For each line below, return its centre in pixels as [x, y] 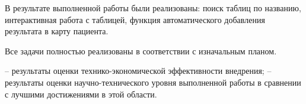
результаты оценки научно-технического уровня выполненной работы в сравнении [153, 82]
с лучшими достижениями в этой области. [81, 94]
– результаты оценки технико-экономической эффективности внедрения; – [138, 71]
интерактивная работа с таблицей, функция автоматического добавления [135, 19]
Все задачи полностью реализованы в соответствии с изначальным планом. [141, 51]
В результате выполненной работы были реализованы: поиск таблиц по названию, [153, 8]
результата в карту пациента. [57, 31]
